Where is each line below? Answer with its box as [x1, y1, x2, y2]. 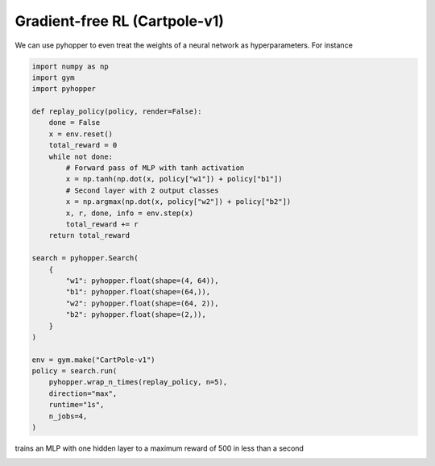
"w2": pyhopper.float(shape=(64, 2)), [65, 298, 219, 308]
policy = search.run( [31, 367, 118, 376]
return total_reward [48, 231, 130, 240]
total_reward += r [65, 220, 139, 229]
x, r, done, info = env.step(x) [65, 208, 193, 218]
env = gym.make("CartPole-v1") [31, 355, 156, 364]
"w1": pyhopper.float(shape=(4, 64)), [65, 276, 219, 285]
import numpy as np [31, 61, 109, 71]
